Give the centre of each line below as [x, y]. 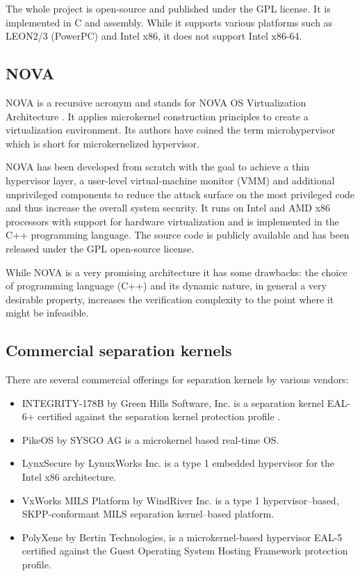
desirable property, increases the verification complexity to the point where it [170, 299]
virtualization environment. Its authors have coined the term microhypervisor [171, 130]
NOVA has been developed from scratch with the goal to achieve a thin [157, 167]
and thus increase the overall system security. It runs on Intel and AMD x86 [168, 208]
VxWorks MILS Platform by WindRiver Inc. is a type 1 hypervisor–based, [180, 500]
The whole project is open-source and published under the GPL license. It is [168, 8]
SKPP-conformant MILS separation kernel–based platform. [148, 514]
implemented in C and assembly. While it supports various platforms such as [169, 22]
